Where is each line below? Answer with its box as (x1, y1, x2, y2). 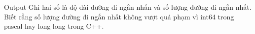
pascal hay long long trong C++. (4, 21, 104, 31)
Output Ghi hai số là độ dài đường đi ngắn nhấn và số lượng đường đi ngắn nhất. (4, 2, 252, 12)
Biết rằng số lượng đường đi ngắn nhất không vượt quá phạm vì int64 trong (4, 11, 234, 21)
